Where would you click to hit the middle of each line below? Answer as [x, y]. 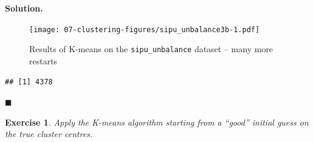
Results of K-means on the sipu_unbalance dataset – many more [151, 49]
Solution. [24, 8]
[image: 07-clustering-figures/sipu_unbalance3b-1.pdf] [145, 29]
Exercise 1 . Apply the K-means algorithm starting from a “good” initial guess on [157, 122]
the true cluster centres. [49, 134]
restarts [43, 60]
